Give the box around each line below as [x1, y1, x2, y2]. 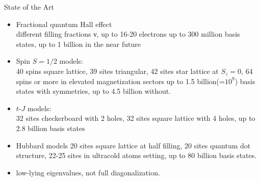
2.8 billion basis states [16, 122, 85, 133]
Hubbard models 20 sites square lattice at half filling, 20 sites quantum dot [16, 140, 251, 150]
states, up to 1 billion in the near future [16, 38, 141, 49]
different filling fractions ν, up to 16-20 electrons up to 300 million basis [16, 29, 240, 39]
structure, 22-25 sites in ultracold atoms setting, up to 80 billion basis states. [16, 150, 257, 161]
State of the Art [4, 2, 55, 12]
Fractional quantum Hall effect [16, 18, 112, 29]
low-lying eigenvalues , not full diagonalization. [16, 167, 160, 177]
